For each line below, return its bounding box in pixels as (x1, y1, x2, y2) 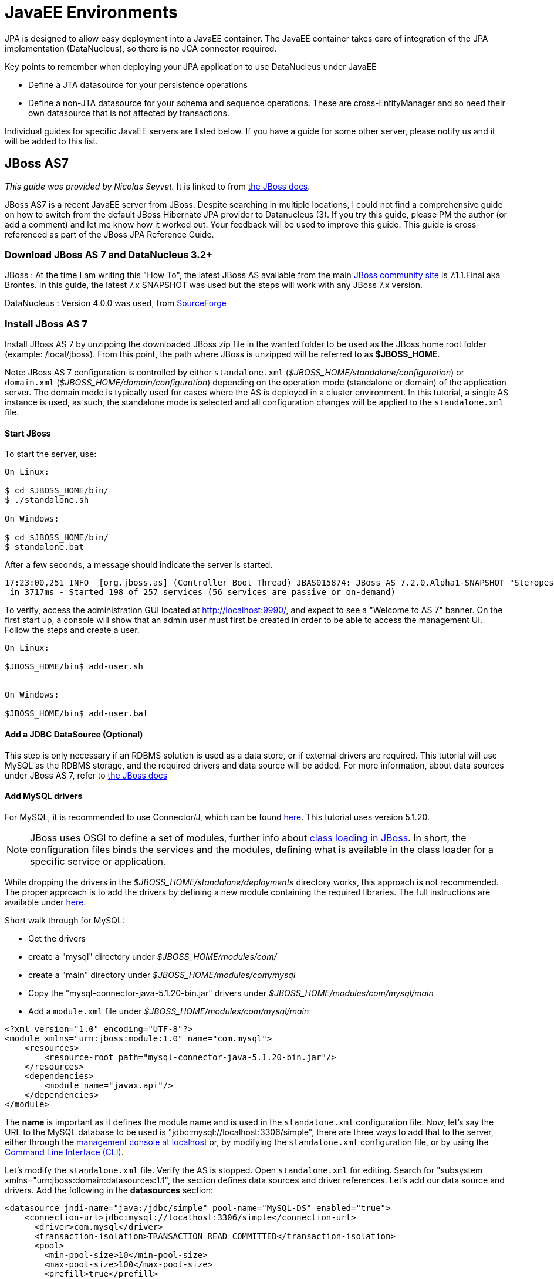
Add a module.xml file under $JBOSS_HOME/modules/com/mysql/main (28, 1006, 309, 1016)
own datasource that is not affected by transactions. (28, 107, 230, 118)
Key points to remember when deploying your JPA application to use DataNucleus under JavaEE (5, 61, 377, 72)
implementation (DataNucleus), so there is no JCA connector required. (5, 43, 277, 53)
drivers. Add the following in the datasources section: (5, 1185, 214, 1195)
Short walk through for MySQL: (5, 915, 124, 925)
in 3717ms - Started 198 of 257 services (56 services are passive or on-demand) (9, 587, 396, 597)
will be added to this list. (5, 136, 99, 146)
